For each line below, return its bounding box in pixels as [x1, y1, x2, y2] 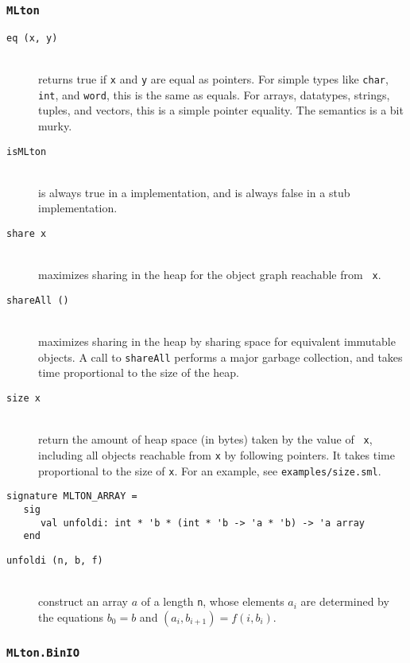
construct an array [38, 593, 128, 610]
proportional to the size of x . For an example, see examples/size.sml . [38, 462, 381, 479]
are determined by [300, 593, 389, 610]
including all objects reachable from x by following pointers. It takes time [38, 446, 395, 463]
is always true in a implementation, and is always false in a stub [38, 184, 350, 200]
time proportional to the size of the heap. [38, 364, 239, 381]
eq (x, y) [6, 32, 58, 44]
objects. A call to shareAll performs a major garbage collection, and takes [38, 348, 403, 365]
